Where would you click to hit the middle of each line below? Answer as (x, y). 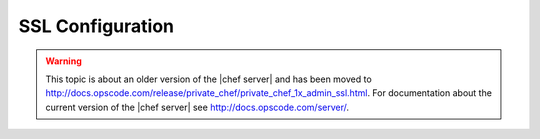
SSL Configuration (96, 26)
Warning (63, 61)
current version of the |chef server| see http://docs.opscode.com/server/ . (197, 107)
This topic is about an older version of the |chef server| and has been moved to (208, 79)
